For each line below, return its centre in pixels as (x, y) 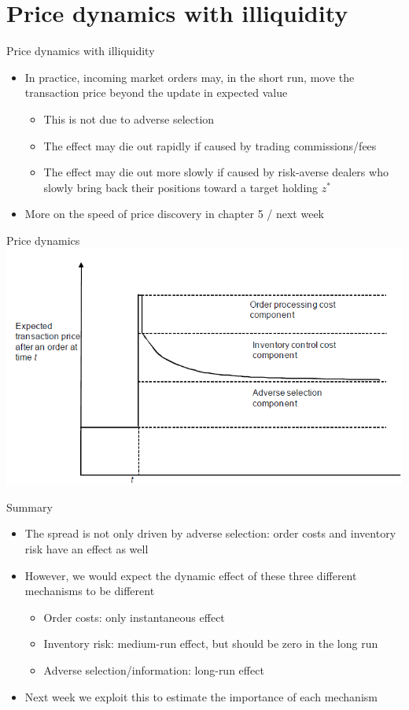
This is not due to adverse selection (129, 118)
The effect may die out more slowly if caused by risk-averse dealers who (216, 172)
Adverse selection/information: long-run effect (154, 669)
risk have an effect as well (87, 549)
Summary (29, 507)
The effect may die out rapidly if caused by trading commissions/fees (210, 145)
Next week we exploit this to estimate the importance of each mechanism (201, 696)
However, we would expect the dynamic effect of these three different (191, 575)
